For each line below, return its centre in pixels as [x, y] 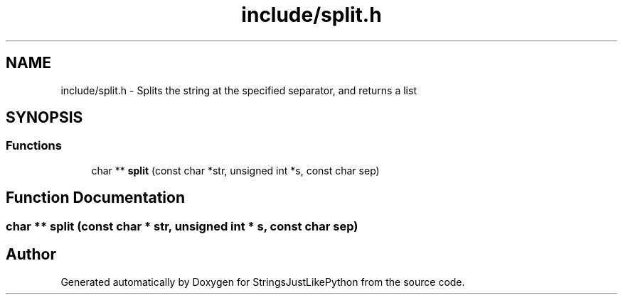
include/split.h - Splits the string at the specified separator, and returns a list [239, 90]
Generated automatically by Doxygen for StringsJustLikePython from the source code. [263, 282]
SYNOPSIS [44, 118]
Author [31, 255]
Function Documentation [95, 198]
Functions [34, 146]
